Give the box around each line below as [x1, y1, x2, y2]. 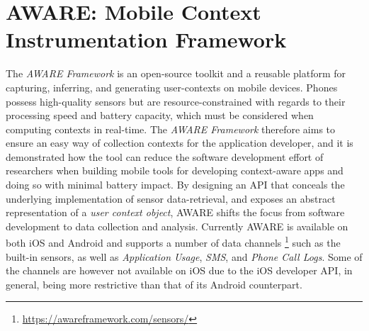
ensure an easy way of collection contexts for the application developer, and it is [6, 135, 353, 150]
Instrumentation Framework [6, 25, 287, 54]
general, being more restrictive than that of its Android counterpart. [6, 276, 302, 291]
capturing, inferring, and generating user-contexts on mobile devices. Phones [6, 79, 338, 94]
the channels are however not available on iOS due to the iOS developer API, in [6, 263, 353, 278]
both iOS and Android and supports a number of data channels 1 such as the [6, 233, 341, 250]
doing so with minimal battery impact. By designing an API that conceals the [6, 177, 345, 192]
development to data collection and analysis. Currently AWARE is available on [6, 218, 348, 233]
